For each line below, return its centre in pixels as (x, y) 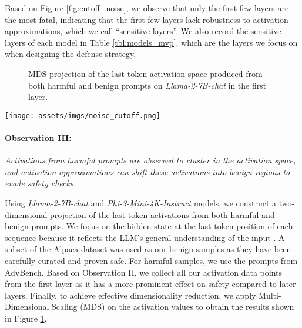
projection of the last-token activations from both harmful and (162, 214)
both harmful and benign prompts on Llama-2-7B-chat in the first (147, 85)
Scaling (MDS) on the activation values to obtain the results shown (173, 307)
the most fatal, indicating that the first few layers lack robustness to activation (147, 19)
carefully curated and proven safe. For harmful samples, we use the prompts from (151, 260)
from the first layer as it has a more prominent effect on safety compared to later (150, 284)
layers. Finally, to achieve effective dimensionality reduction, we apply (130, 295)
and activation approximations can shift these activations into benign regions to (147, 171)
